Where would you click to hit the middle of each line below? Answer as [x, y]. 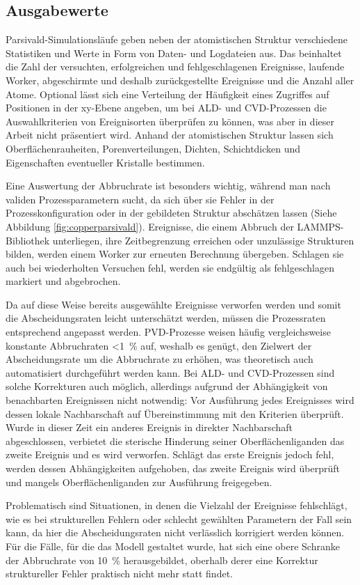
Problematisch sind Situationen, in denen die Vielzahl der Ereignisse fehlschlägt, [177, 505]
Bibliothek [28, 240]
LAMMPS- [320, 226]
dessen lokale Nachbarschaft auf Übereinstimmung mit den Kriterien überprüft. [175, 413]
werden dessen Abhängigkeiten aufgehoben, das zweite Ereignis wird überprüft [173, 468]
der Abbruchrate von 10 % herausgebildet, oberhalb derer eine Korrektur [162, 560]
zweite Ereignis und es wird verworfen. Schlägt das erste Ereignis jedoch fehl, [170, 454]
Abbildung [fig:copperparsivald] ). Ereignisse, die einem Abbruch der [150, 226]
